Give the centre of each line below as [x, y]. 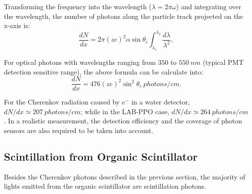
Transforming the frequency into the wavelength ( [78, 6]
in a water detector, [160, 102]
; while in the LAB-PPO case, [125, 111]
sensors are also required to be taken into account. [79, 130]
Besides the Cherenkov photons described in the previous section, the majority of [125, 176]
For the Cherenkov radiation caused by [62, 102]
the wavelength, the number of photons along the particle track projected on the [124, 16]
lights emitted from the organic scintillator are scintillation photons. [105, 186]
